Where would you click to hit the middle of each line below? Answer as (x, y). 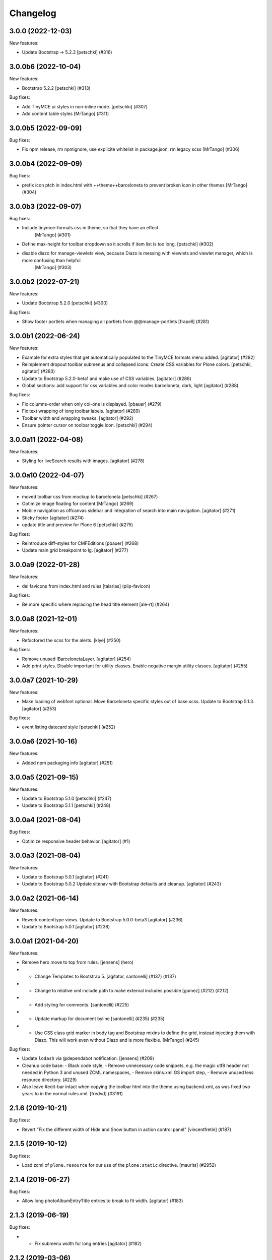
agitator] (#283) (39, 371)
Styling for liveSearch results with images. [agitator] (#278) (83, 461)
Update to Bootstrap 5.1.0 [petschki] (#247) (67, 798)
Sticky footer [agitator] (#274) (53, 518)
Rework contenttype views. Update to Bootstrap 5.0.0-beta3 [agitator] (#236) (103, 919)
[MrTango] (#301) (53, 235)
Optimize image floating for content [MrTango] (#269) (78, 503)
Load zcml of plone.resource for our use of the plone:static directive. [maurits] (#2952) (119, 1165)
